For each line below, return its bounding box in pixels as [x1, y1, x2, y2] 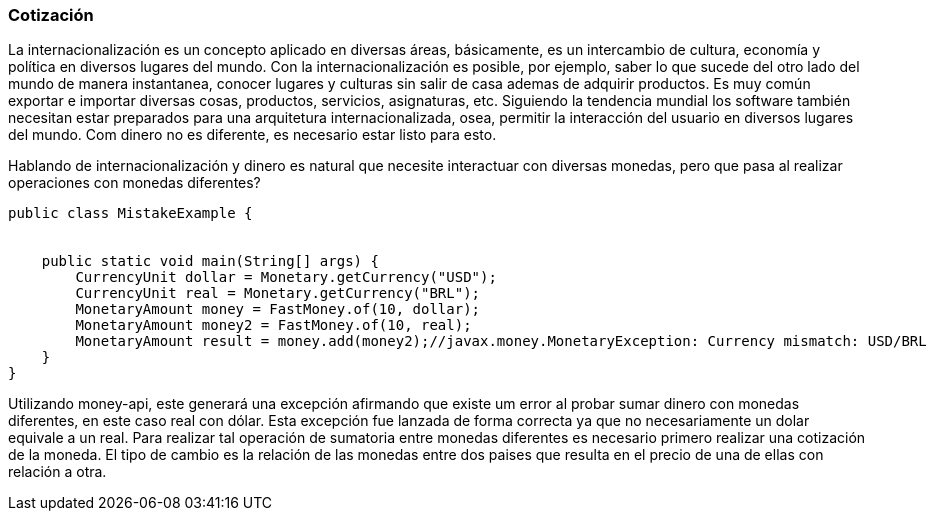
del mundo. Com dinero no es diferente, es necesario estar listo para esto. [8, 126, 497, 144]
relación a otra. [8, 463, 107, 481]
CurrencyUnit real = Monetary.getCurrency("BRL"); [75, 285, 481, 302]
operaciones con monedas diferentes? [8, 174, 261, 192]
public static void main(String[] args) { [41, 253, 379, 270]
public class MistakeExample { [8, 205, 253, 222]
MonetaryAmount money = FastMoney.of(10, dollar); [75, 301, 481, 318]
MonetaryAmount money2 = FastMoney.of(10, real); [75, 317, 472, 334]
